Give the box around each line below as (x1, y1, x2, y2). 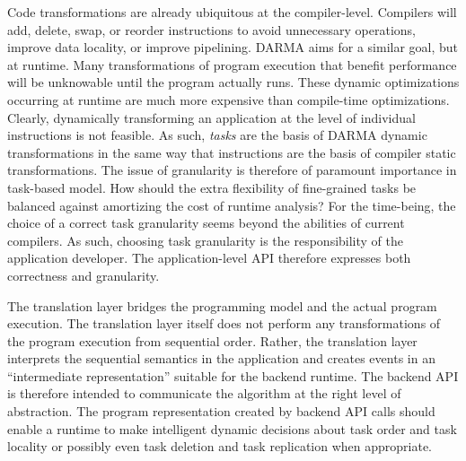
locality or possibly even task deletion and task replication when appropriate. (7, 437, 433, 456)
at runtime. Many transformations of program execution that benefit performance (7, 55, 457, 74)
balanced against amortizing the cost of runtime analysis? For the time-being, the (7, 196, 456, 214)
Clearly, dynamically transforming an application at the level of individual (7, 108, 416, 126)
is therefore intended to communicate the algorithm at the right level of (7, 384, 401, 403)
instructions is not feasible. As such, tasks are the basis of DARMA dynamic (7, 126, 427, 144)
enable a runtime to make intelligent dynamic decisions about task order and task (7, 419, 457, 438)
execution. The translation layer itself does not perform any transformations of (7, 314, 441, 333)
